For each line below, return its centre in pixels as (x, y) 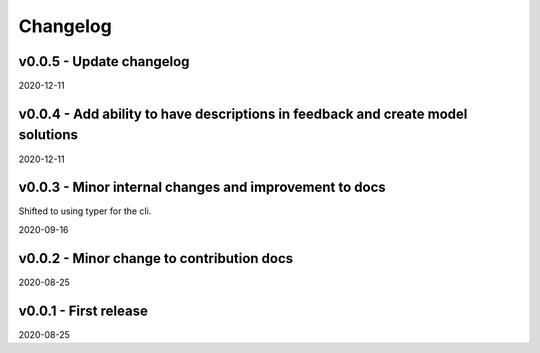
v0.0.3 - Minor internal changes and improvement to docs (202, 187)
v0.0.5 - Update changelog (104, 61)
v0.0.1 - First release (83, 310)
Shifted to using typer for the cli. (85, 211)
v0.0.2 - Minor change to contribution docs (156, 258)
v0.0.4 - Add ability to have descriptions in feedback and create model (243, 113)
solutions (48, 135)
